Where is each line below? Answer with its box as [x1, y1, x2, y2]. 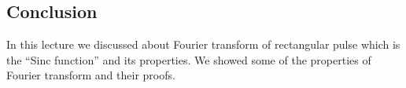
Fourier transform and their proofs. [6, 67, 175, 83]
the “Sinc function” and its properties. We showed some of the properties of [6, 51, 371, 68]
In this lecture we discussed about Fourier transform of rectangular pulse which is [6, 36, 400, 53]
